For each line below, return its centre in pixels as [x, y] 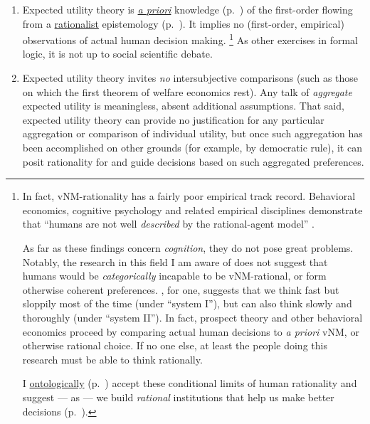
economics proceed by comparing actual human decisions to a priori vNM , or [191, 331]
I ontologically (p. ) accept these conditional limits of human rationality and [190, 383]
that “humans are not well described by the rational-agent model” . [168, 224]
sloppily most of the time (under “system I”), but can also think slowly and [187, 303]
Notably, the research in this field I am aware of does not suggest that [175, 261]
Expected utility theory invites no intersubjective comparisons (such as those [190, 78]
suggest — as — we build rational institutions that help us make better [178, 397]
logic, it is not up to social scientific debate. [117, 54]
